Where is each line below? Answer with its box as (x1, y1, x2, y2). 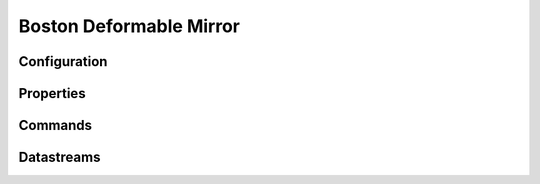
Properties (18, 85, 86, 102)
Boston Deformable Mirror (18, 15, 240, 37)
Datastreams (18, 149, 101, 166)
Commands (18, 117, 93, 134)
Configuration (18, 53, 108, 70)
